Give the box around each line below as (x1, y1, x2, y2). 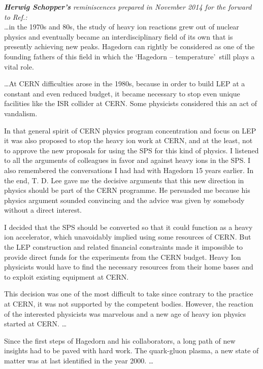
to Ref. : (4, 11, 27, 22)
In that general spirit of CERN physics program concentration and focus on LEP (4, 125, 256, 136)
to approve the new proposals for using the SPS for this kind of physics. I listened (4, 145, 259, 155)
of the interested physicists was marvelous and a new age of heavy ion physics (4, 308, 246, 319)
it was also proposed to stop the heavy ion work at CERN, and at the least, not (4, 135, 253, 146)
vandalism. (4, 108, 38, 118)
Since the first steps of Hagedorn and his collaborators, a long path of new (4, 335, 236, 346)
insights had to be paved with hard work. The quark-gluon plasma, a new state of (4, 345, 259, 356)
